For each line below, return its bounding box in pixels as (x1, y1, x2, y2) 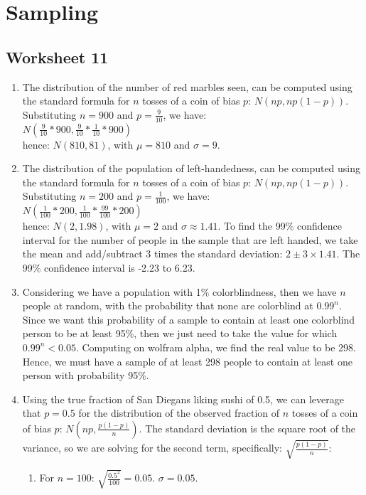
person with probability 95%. (22, 368, 149, 383)
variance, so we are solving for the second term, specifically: (22, 440, 282, 455)
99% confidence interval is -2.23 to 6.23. (22, 260, 195, 275)
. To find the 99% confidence (217, 218, 342, 233)
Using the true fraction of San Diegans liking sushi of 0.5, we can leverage (22, 391, 344, 406)
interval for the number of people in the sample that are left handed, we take (22, 232, 358, 247)
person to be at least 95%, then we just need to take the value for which (22, 326, 338, 341)
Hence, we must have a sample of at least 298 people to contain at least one (22, 353, 352, 368)
